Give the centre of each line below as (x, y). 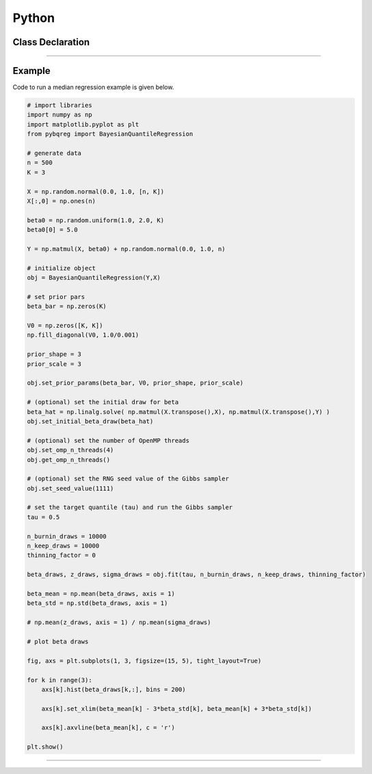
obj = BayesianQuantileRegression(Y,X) (94, 278)
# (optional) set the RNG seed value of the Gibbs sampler (128, 479)
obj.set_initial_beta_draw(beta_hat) (90, 421)
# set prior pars (56, 297)
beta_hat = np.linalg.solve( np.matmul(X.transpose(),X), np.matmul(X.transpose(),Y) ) (178, 412)
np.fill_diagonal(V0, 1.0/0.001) (83, 335)
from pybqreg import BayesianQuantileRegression (110, 134)
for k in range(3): (59, 680)
